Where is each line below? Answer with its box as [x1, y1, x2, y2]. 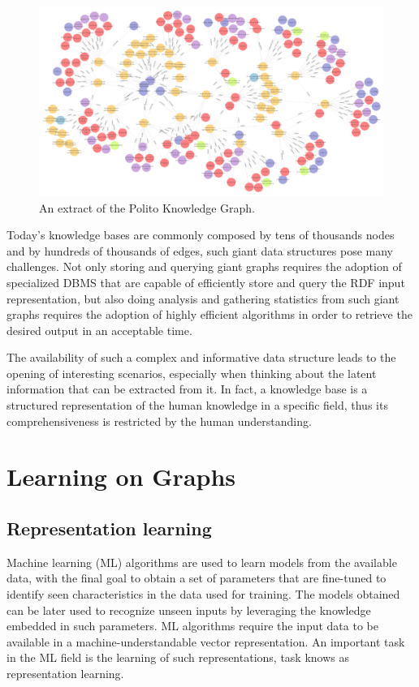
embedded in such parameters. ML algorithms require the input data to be [6, 617, 378, 634]
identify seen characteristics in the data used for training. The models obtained [6, 586, 400, 603]
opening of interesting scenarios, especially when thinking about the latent [6, 364, 377, 381]
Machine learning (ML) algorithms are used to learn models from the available [6, 553, 397, 570]
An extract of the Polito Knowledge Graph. [39, 199, 255, 216]
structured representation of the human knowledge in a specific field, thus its [6, 397, 388, 414]
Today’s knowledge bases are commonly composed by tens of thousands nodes [6, 226, 395, 243]
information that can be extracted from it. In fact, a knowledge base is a [6, 380, 368, 397]
